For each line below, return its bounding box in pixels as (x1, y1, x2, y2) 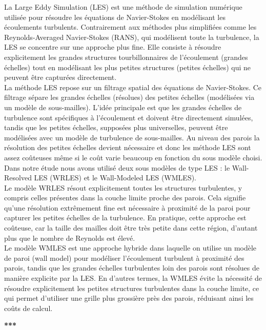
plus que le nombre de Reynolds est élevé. (4, 232, 135, 243)
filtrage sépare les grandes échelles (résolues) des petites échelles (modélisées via (4, 92, 255, 102)
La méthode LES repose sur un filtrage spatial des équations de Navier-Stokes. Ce (4, 81, 262, 92)
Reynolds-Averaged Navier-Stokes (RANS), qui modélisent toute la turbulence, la (4, 31, 259, 42)
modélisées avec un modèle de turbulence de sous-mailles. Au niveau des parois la (4, 132, 260, 142)
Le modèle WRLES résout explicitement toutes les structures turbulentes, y (4, 182, 242, 193)
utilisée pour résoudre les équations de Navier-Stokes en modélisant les (4, 11, 226, 22)
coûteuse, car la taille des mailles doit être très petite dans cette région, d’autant (4, 222, 258, 233)
